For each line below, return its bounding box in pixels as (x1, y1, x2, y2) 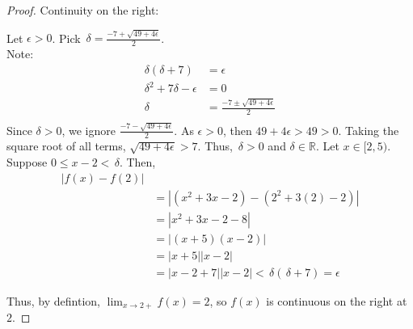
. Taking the (338, 121, 399, 138)
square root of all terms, (6, 137, 126, 154)
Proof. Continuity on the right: (6, 2, 159, 18)
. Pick (52, 29, 81, 46)
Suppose (6, 154, 48, 170)
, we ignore (61, 121, 116, 138)
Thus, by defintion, (6, 292, 100, 309)
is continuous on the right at (266, 292, 407, 309)
